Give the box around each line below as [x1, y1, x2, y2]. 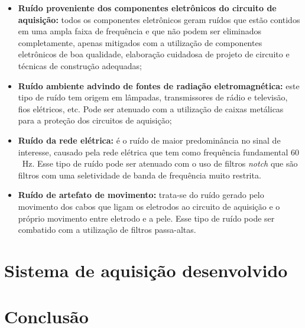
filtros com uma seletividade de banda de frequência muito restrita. [18, 168, 261, 181]
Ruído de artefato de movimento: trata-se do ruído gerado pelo [18, 189, 264, 201]
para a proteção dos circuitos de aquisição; [18, 114, 172, 126]
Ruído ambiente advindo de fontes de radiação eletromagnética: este [18, 79, 300, 92]
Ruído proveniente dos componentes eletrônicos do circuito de [18, 2, 277, 14]
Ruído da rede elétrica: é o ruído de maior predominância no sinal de [18, 134, 281, 146]
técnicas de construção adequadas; [18, 59, 142, 72]
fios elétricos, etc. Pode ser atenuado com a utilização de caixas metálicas [18, 102, 284, 115]
